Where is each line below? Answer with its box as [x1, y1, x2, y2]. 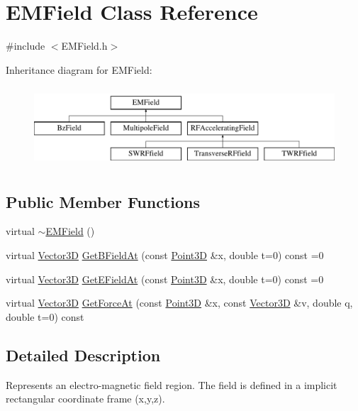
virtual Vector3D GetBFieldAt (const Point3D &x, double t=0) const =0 [6, 248, 324, 263]
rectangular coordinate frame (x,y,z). [6, 391, 165, 406]
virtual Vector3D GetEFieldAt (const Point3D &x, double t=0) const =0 [6, 271, 324, 286]
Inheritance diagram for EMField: [6, 62, 152, 77]
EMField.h [61, 38, 108, 53]
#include [6, 38, 45, 53]
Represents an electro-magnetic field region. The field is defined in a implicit [6, 377, 337, 392]
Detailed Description [6, 344, 161, 366]
